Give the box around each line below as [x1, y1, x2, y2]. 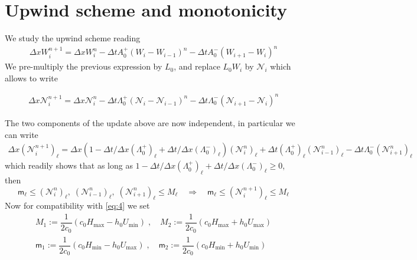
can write [5, 128, 38, 140]
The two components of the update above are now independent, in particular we [5, 116, 295, 129]
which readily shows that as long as [5, 159, 133, 172]
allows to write [5, 71, 58, 84]
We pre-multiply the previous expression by [5, 60, 162, 73]
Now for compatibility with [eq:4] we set [5, 199, 150, 212]
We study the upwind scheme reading [5, 32, 141, 44]
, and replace [174, 60, 220, 73]
